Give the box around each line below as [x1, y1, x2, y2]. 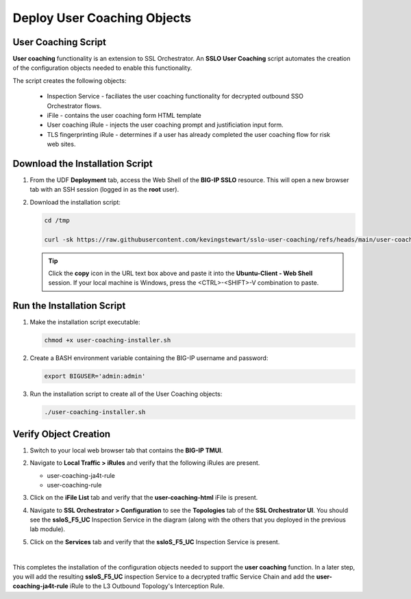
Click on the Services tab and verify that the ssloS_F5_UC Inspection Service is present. [29, 537, 280, 546]
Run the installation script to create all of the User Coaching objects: [29, 390, 223, 398]
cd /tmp [44, 216, 70, 224]
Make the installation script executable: [29, 318, 140, 327]
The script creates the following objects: [12, 76, 127, 85]
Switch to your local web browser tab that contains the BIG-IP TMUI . [29, 446, 223, 455]
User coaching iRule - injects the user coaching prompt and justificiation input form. [47, 120, 284, 129]
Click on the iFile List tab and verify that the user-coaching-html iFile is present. [29, 494, 258, 502]
